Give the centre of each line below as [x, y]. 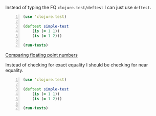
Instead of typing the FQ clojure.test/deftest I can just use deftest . [78, 7]
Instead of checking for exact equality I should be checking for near [77, 65]
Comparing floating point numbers [42, 55]
